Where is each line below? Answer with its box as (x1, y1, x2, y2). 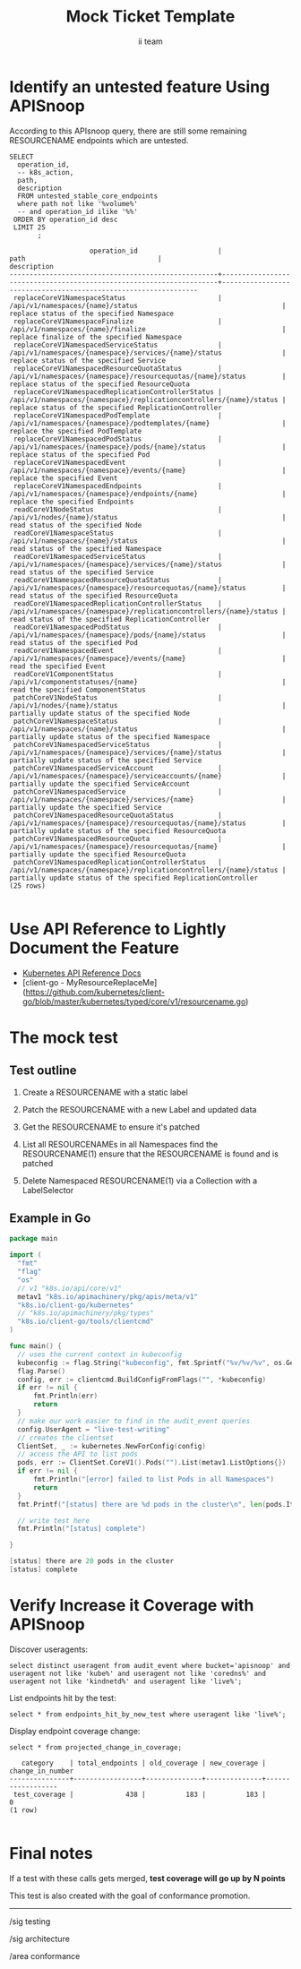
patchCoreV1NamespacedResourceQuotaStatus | (13, 811, 222, 820)
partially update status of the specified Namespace (9, 732, 211, 741)
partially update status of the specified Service (9, 755, 202, 765)
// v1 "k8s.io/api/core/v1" (17, 1284, 123, 1293)
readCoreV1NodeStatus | (13, 504, 222, 514)
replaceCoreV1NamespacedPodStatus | (13, 434, 222, 443)
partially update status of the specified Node (9, 709, 191, 718)
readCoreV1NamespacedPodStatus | (13, 623, 222, 632)
